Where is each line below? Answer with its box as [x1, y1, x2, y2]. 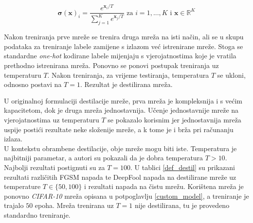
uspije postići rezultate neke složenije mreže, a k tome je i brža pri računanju [4, 124, 234, 134]
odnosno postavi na [4, 79, 62, 89]
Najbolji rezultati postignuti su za [4, 162, 105, 172]
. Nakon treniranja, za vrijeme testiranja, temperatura [47, 69, 209, 80]
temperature [4, 181, 41, 191]
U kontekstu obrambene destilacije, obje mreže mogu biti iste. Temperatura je [4, 143, 237, 153]
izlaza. [4, 134, 23, 144]
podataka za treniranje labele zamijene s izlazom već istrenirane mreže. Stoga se [4, 41, 243, 51]
